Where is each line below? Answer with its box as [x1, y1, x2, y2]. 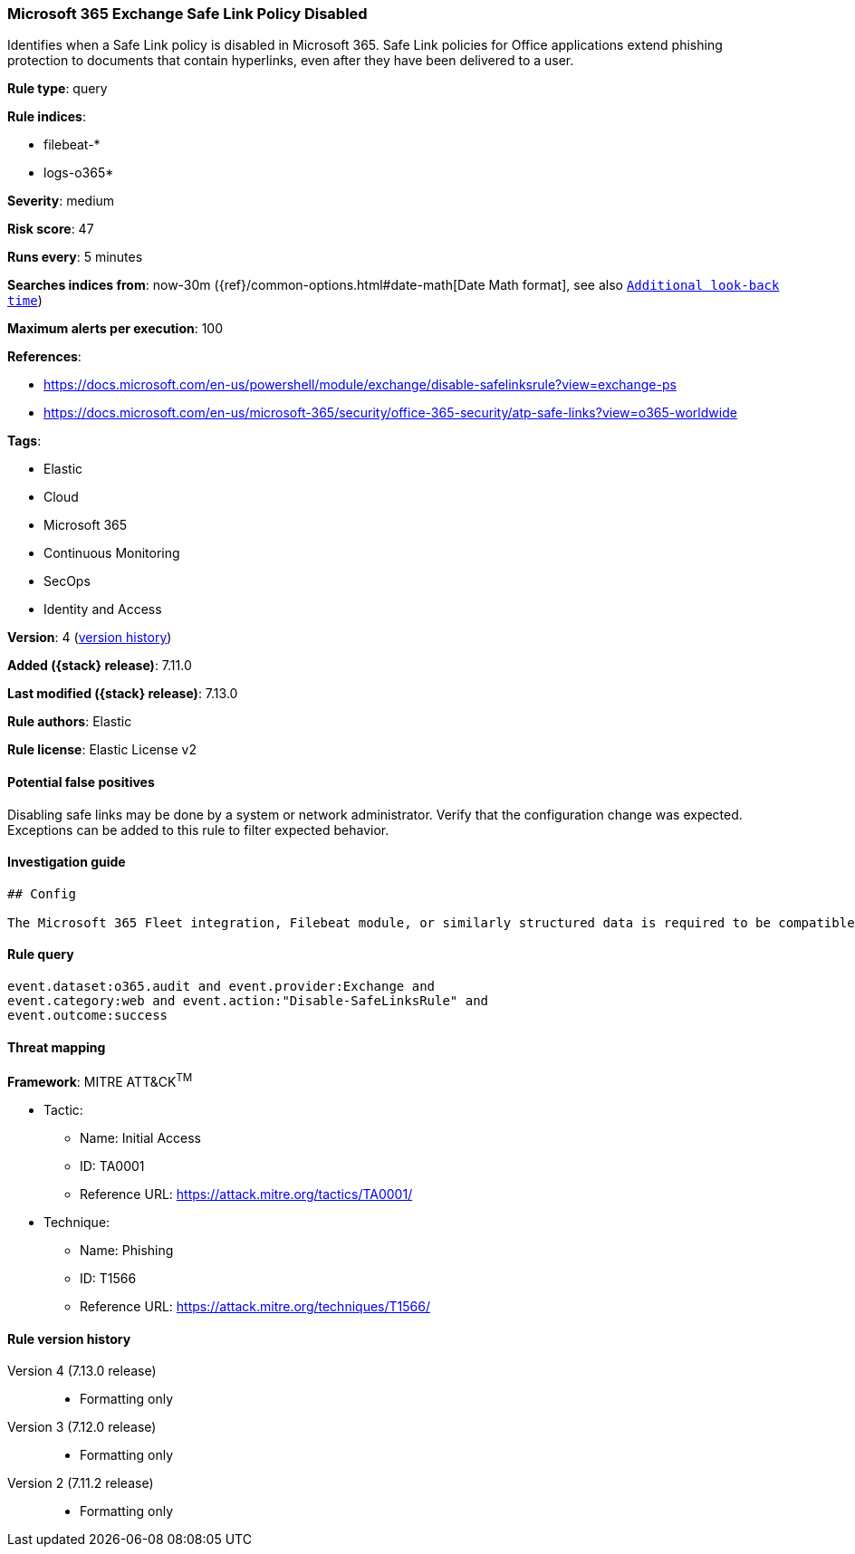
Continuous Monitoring [43, 545, 180, 561]
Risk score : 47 [7, 221, 94, 237]
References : [7, 349, 82, 365]
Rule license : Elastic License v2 [7, 742, 197, 758]
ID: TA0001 [80, 1157, 145, 1174]
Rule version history [7, 1330, 131, 1347]
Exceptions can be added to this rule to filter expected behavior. [7, 821, 389, 838]
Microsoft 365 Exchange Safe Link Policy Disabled [7, 5, 368, 23]
